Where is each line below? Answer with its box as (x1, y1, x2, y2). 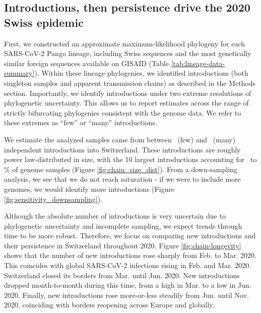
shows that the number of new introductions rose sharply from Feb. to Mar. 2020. (4, 250, 256, 260)
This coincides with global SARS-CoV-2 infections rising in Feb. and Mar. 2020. (4, 260, 251, 271)
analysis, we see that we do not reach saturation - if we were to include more (4, 174, 241, 184)
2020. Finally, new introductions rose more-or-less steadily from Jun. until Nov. (4, 289, 249, 300)
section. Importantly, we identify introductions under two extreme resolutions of (4, 87, 251, 98)
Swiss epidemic (4, 14, 84, 30)
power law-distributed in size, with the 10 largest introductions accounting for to (4, 154, 257, 165)
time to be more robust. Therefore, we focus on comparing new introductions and (4, 230, 256, 241)
